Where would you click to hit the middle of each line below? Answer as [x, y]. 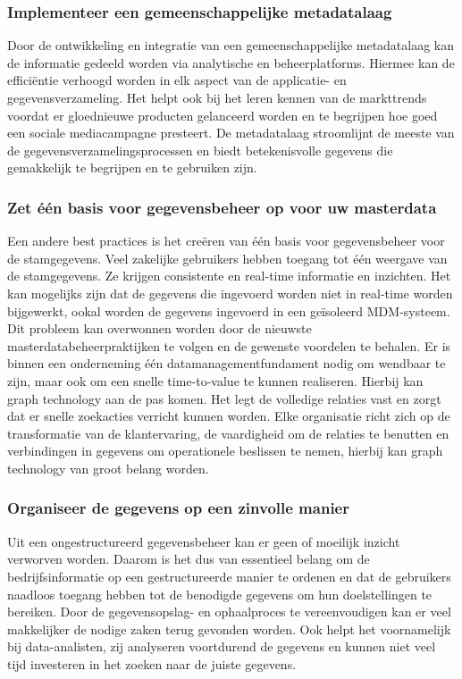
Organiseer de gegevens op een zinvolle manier [178, 508]
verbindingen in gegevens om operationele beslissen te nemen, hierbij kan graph [225, 451]
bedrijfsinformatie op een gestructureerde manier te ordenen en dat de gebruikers [229, 576]
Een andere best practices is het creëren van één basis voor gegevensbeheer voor [226, 241]
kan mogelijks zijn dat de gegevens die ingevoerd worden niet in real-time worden [230, 293]
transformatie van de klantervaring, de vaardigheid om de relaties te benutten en [228, 433]
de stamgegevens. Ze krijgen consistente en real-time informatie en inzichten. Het [229, 276]
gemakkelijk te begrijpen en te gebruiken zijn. [132, 168]
